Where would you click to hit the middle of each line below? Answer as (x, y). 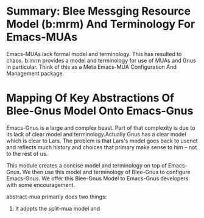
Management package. (35, 73)
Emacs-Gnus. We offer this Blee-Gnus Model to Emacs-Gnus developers (97, 178)
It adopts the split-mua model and (58, 208)
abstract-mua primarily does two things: (57, 197)
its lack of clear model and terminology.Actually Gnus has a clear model (96, 134)
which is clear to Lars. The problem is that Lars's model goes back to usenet (102, 141)
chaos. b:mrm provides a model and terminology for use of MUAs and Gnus (101, 60)
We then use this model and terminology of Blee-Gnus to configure (106, 172)
